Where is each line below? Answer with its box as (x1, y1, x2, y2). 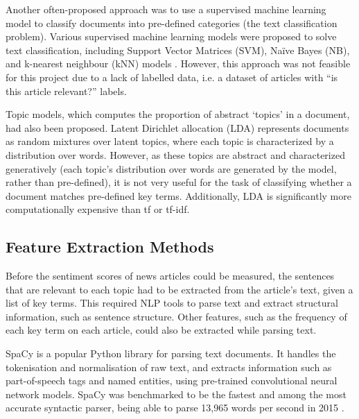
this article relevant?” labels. (6, 83, 127, 98)
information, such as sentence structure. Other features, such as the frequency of (6, 309, 347, 323)
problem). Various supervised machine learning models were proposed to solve (6, 29, 337, 44)
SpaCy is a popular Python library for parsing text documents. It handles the (6, 346, 336, 361)
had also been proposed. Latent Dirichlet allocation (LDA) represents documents (6, 120, 349, 135)
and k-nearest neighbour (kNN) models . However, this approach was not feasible (6, 56, 351, 71)
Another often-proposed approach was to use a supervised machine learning (6, 2, 326, 16)
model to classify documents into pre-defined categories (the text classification (6, 15, 338, 30)
